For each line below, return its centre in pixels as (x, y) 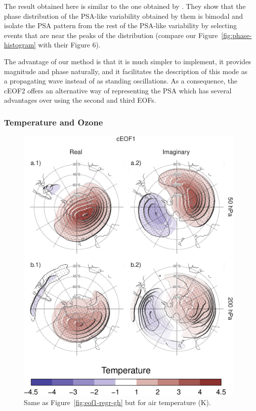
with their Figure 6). (69, 45)
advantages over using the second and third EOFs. (80, 100)
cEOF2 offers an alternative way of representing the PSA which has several (118, 90)
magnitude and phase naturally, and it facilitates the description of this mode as (126, 71)
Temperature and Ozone (54, 122)
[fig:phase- (236, 35)
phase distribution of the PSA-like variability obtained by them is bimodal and (124, 16)
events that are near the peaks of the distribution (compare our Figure (111, 35)
